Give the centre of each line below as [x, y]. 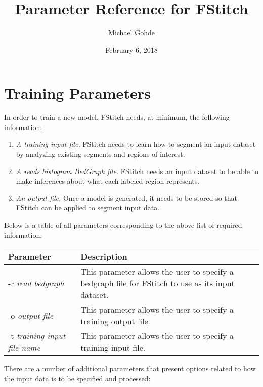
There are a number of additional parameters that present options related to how [130, 369]
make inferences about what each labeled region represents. [108, 181]
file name [24, 348]
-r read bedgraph [36, 283]
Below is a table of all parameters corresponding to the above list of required [123, 225]
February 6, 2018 [131, 49]
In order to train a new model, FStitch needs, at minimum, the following [117, 117]
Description [104, 256]
